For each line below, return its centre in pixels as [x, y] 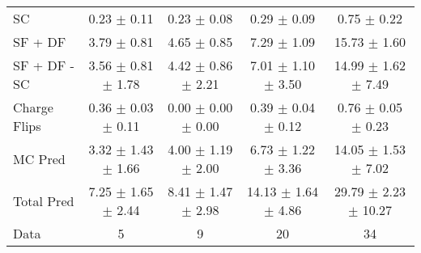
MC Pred [39, 158]
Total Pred [44, 200]
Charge [33, 107]
